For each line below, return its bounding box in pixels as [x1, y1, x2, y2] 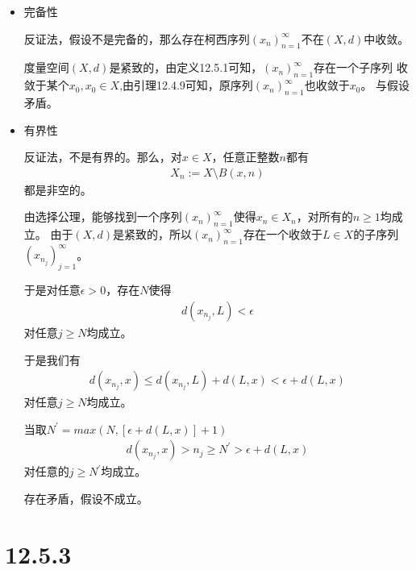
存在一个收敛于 [243, 226, 322, 243]
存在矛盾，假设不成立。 [23, 489, 148, 506]
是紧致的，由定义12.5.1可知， [109, 59, 263, 76]
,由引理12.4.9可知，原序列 [119, 77, 253, 94]
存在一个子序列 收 [314, 59, 408, 76]
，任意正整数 [211, 148, 280, 165]
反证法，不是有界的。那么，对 [23, 148, 182, 165]
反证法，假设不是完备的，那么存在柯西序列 [23, 30, 250, 47]
